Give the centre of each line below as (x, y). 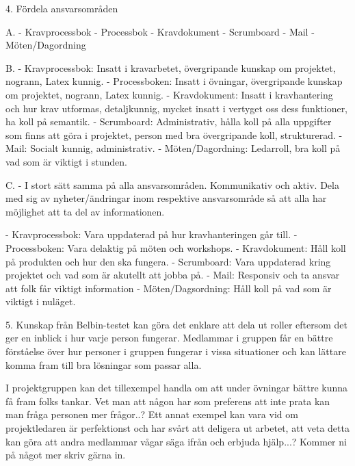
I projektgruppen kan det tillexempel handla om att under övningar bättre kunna (177, 388)
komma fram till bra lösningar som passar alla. (104, 364)
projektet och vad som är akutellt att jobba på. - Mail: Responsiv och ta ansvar (173, 275)
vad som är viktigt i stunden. (66, 161)
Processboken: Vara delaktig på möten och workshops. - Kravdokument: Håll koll (176, 247)
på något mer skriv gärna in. (66, 455)
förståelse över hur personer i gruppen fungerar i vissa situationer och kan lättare (176, 351)
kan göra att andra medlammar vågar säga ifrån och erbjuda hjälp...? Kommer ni (176, 441)
